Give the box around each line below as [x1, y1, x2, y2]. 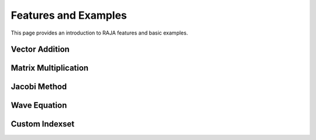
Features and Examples [11, 9, 127, 22]
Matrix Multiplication [11, 63, 89, 73]
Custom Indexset [11, 119, 75, 129]
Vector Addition [11, 45, 70, 54]
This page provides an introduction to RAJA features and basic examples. [11, 29, 188, 36]
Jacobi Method [11, 82, 67, 92]
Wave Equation [11, 100, 67, 111]
